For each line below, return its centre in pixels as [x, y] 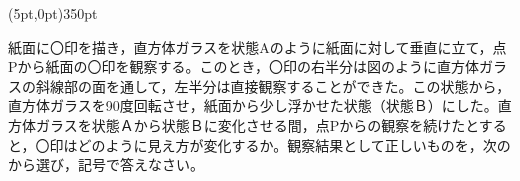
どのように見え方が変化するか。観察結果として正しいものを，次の [294, 144]
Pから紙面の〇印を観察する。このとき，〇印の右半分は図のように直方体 [244, 66]
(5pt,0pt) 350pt [53, 13]
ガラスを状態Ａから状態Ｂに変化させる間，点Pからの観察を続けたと [257, 124]
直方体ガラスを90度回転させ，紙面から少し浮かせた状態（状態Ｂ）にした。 [253, 105]
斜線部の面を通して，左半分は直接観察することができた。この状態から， [273, 85]
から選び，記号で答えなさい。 [106, 164]
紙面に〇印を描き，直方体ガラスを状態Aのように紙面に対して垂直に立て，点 [257, 46]
